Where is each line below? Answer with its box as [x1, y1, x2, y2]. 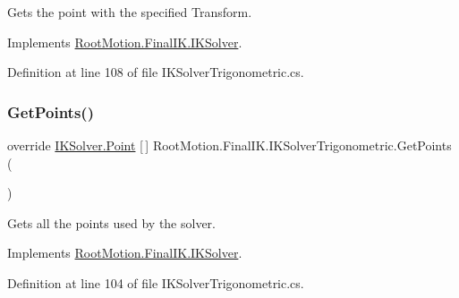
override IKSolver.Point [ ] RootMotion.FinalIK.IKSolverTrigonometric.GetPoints [7, 136, 452, 154]
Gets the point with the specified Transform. [7, 3, 252, 21]
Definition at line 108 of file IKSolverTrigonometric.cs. [7, 63, 304, 81]
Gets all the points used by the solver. [7, 213, 216, 232]
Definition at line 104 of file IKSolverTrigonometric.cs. [7, 273, 304, 292]
